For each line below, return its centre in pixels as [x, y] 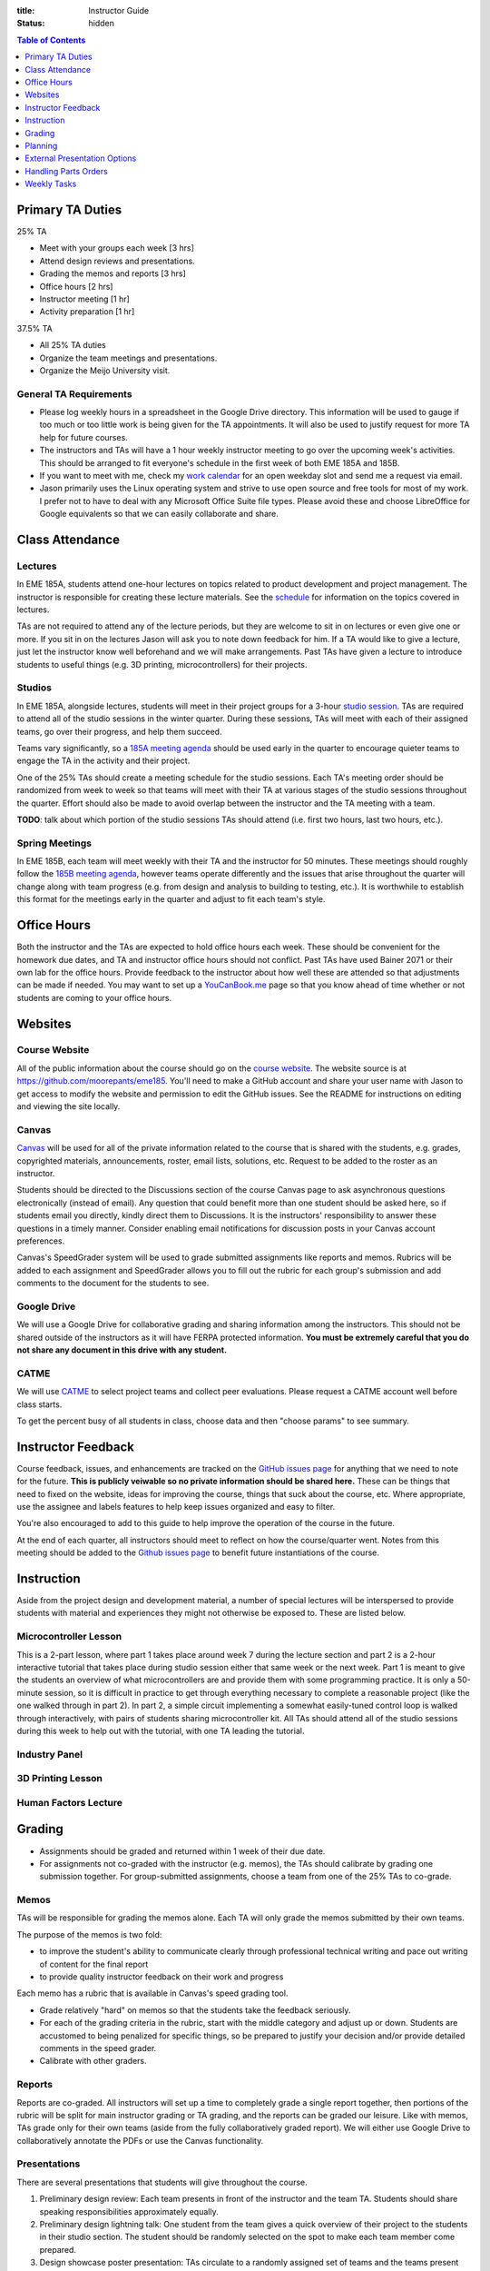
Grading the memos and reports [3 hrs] [113, 273]
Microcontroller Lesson [69, 1637]
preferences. [41, 1241]
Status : [31, 24]
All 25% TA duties [73, 345]
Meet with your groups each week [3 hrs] [117, 248]
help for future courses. [84, 437]
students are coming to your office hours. [94, 997]
